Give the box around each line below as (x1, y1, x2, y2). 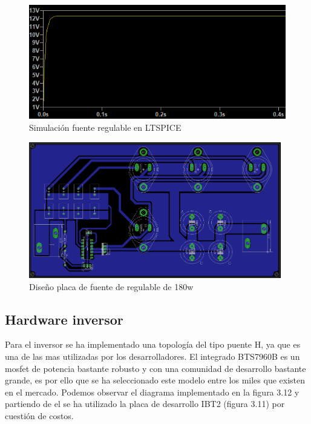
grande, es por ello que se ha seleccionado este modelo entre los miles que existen (5, 374, 306, 386)
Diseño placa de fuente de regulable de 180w (29, 280, 194, 293)
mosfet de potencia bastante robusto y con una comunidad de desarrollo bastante (5, 362, 306, 374)
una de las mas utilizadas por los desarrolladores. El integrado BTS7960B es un (5, 349, 300, 362)
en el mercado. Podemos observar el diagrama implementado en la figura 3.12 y (5, 385, 300, 398)
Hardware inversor (5, 310, 123, 328)
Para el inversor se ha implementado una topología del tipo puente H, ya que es (5, 338, 301, 351)
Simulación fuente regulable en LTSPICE (29, 121, 182, 134)
